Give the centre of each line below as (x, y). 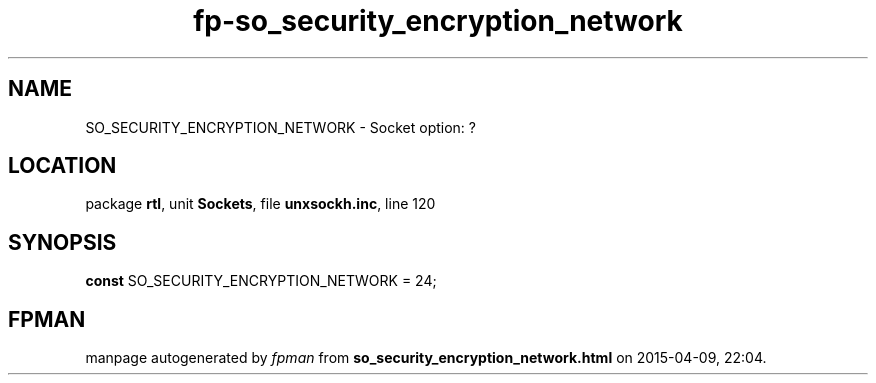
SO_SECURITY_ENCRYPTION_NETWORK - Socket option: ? (280, 127)
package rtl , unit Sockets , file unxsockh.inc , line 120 (260, 204)
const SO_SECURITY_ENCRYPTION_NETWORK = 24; (261, 281)
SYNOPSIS (62, 242)
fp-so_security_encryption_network (438, 21)
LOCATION (62, 166)
